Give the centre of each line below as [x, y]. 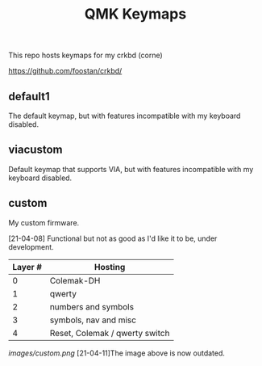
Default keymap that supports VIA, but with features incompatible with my [131, 169]
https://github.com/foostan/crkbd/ [65, 71]
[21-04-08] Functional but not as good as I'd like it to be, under [113, 238]
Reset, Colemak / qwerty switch [110, 333]
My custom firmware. [44, 222]
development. [31, 246]
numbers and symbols [92, 306]
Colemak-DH [75, 280]
